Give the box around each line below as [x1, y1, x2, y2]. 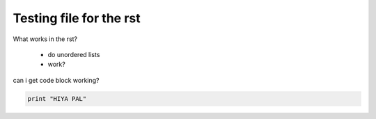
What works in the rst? [13, 35, 78, 43]
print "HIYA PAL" [27, 95, 87, 102]
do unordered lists [47, 50, 100, 58]
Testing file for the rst [13, 10, 141, 26]
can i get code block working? [13, 76, 100, 84]
